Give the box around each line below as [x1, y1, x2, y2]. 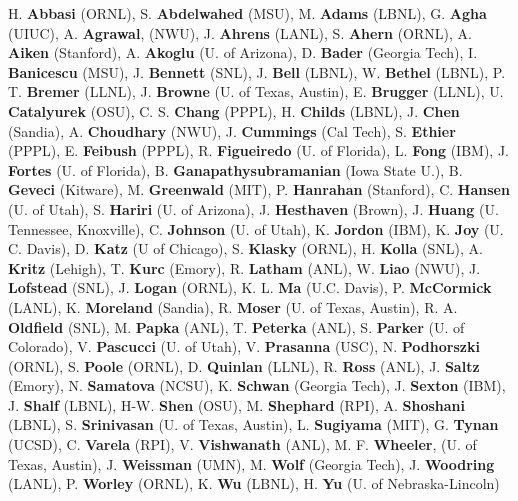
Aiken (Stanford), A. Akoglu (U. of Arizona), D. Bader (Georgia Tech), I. [8, 42, 478, 63]
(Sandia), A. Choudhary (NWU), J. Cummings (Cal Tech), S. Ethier [8, 120, 456, 141]
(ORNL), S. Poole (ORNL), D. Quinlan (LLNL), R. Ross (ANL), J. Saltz [8, 355, 480, 376]
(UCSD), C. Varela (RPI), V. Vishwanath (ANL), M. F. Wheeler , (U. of [8, 434, 477, 455]
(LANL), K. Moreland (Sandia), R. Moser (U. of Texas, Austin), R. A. [8, 296, 458, 317]
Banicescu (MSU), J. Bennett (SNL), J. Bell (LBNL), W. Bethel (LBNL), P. [8, 61, 506, 82]
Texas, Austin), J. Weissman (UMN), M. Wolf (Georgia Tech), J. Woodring [8, 453, 495, 474]
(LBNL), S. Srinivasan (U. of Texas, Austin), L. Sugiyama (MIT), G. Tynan [8, 414, 499, 435]
